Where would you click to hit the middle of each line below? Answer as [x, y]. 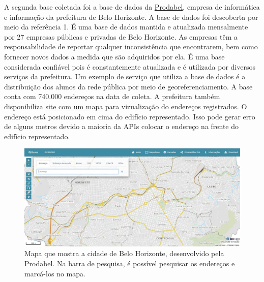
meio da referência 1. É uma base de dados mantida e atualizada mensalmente [126, 27]
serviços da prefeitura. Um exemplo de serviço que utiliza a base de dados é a [125, 76]
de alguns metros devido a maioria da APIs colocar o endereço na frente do [122, 126]
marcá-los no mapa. [55, 273]
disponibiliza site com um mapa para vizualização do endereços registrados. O [126, 106]
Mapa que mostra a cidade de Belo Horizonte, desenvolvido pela [124, 253]
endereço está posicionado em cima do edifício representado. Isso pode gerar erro [130, 116]
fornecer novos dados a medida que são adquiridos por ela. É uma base [114, 56]
